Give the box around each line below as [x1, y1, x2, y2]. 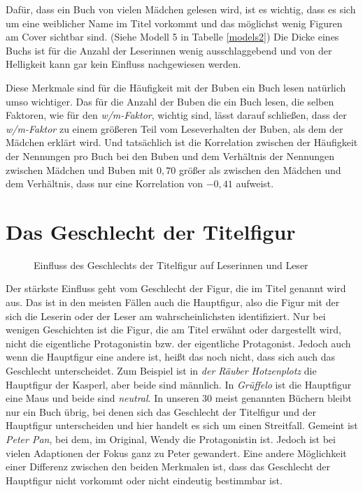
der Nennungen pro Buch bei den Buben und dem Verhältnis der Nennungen [6, 148, 335, 163]
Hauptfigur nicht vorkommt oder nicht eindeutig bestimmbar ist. [6, 472, 283, 487]
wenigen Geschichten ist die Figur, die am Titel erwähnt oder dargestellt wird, [6, 322, 341, 337]
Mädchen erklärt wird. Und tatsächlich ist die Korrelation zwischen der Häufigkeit [6, 135, 358, 150]
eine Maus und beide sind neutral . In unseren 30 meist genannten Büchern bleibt [6, 391, 352, 405]
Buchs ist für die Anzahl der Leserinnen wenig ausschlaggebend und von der [6, 43, 332, 57]
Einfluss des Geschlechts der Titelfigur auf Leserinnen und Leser [34, 257, 308, 272]
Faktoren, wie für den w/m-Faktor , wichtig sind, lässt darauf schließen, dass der [6, 108, 347, 122]
